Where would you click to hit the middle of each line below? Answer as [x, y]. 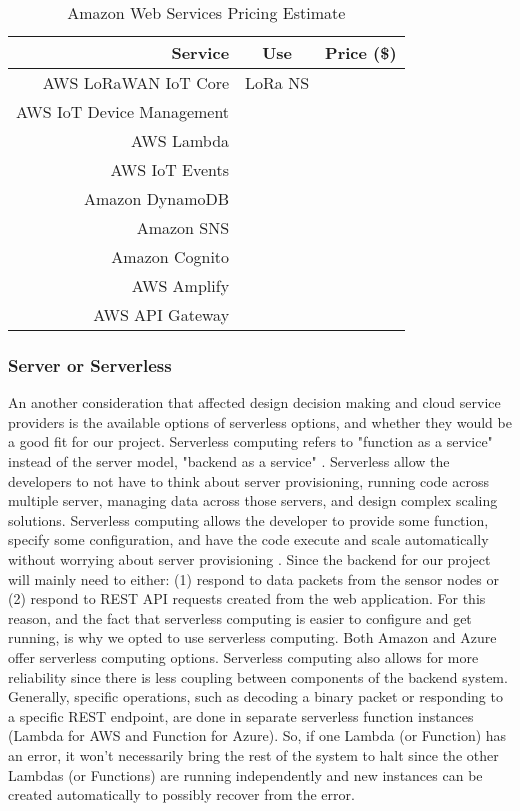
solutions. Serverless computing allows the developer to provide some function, [248, 519]
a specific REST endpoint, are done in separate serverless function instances [241, 715]
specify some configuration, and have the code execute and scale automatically [248, 539]
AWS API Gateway [161, 314]
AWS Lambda [180, 140]
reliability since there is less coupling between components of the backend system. [258, 676]
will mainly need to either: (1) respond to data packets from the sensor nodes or [253, 578]
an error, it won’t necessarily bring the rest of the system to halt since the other [253, 754]
